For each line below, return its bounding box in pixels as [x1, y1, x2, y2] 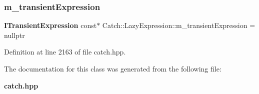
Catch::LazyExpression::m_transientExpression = [102, 20, 255, 30]
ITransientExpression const [4, 20, 97, 30]
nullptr [4, 29, 25, 40]
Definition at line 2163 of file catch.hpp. [4, 46, 126, 57]
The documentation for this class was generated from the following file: [4, 63, 221, 73]
